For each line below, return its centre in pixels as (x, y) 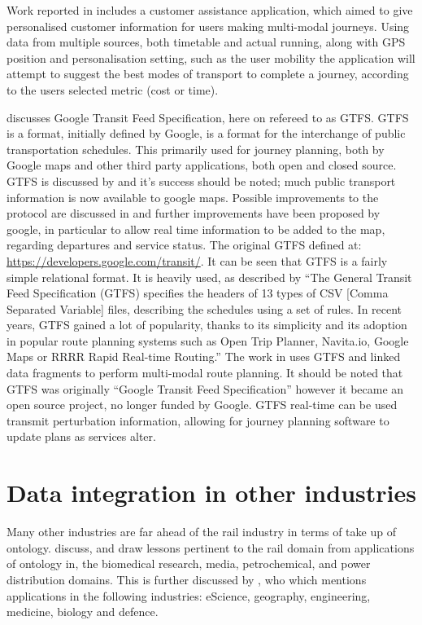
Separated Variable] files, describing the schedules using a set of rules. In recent (204, 308)
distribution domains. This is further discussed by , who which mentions (187, 579)
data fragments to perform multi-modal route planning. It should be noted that (205, 373)
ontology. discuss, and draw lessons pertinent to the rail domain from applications (211, 547)
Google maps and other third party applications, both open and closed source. (202, 165)
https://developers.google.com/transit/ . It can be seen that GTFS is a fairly (197, 260)
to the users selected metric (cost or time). (113, 89)
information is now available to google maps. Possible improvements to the (193, 197)
